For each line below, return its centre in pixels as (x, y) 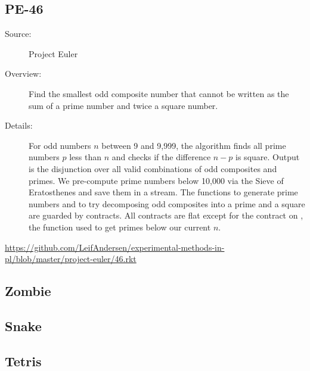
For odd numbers (60, 145)
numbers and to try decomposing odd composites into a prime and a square (167, 203)
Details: (19, 125)
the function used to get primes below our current (120, 227)
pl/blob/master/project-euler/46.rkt (71, 259)
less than (86, 157)
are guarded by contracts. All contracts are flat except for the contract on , (166, 215)
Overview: (23, 74)
